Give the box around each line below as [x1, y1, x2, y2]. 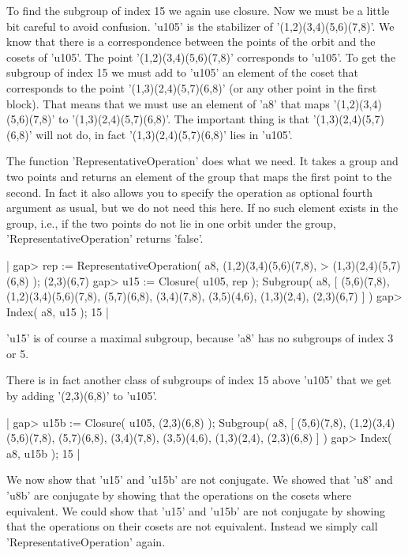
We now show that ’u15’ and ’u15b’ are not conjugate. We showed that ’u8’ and [6, 471, 393, 488]
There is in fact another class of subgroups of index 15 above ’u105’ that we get [6, 372, 391, 388]
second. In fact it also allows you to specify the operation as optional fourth [6, 183, 373, 200]
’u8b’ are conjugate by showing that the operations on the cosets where [6, 487, 352, 504]
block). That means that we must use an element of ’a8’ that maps [6, 95, 330, 111]
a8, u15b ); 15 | [6, 444, 80, 461]
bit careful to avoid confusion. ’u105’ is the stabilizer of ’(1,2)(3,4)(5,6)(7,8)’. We [6, 17, 395, 34]
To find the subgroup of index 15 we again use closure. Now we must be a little [6, 2, 390, 18]
